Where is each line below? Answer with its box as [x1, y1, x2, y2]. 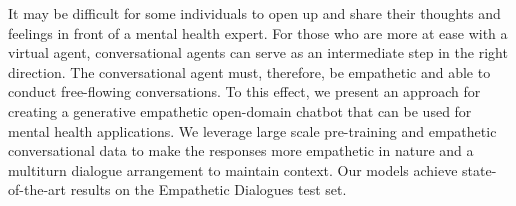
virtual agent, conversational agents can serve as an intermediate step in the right [8, 42, 508, 63]
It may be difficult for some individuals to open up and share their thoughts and [8, 3, 501, 23]
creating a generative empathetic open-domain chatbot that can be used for [8, 100, 472, 121]
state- [462, 159, 497, 180]
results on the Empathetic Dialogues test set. [70, 179, 347, 200]
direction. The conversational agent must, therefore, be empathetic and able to [8, 61, 491, 82]
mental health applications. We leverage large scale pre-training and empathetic [8, 120, 497, 141]
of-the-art [8, 179, 66, 200]
